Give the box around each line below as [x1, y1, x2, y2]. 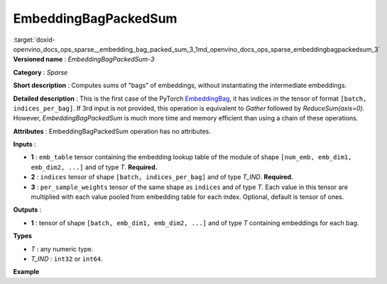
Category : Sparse [13, 68, 68, 76]
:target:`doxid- [13, 35, 56, 44]
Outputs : [13, 205, 42, 214]
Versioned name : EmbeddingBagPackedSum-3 [13, 55, 155, 64]
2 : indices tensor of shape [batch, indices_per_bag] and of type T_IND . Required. [31, 173, 294, 181]
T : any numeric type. [31, 244, 94, 253]
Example [13, 268, 40, 276]
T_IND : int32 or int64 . [31, 254, 103, 263]
